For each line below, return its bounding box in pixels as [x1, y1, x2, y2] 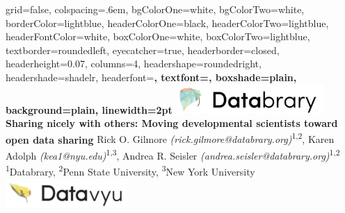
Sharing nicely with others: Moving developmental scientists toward [6, 116, 338, 130]
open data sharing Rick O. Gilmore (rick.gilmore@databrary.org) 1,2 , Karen [6, 130, 335, 146]
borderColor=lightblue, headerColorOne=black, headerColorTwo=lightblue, [6, 15, 329, 30]
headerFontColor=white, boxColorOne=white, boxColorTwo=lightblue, [6, 29, 310, 44]
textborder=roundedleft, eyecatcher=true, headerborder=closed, [6, 42, 280, 57]
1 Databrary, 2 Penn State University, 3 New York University [6, 162, 255, 178]
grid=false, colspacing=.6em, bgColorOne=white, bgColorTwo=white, [6, 2, 305, 16]
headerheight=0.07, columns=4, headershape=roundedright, [6, 56, 262, 71]
